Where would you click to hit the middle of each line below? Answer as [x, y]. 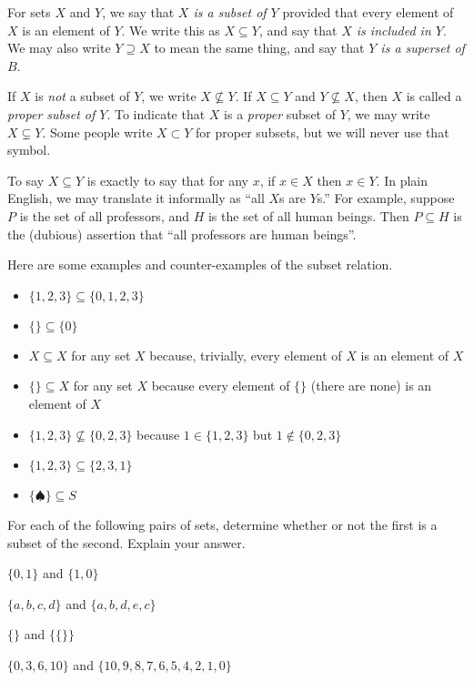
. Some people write [97, 132]
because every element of [221, 386]
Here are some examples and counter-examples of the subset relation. [200, 264]
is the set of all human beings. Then [308, 215]
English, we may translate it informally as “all [136, 198]
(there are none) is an [371, 386]
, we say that [138, 12]
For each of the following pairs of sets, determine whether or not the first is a [222, 525]
